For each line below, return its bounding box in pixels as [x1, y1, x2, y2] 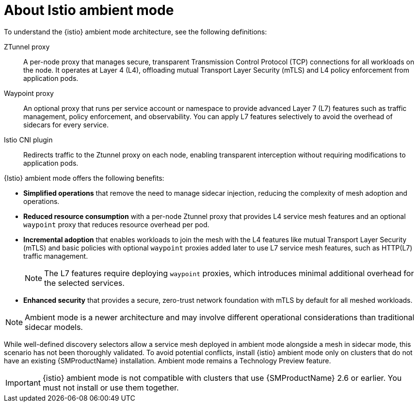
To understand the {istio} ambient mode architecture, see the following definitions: [4, 27, 267, 36]
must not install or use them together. [42, 382, 179, 392]
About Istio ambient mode [4, 2, 174, 18]
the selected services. [44, 278, 125, 288]
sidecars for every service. [23, 120, 109, 129]
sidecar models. [25, 322, 83, 332]
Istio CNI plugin [4, 135, 53, 144]
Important [5, 377, 41, 388]
